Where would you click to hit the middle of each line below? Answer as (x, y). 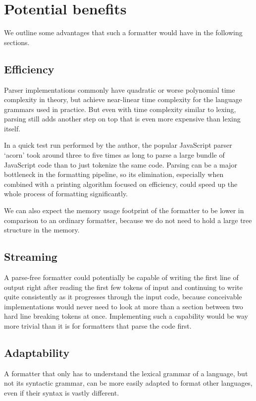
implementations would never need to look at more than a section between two (124, 306)
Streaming (31, 257)
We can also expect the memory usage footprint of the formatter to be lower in (124, 210)
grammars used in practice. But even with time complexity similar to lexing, (120, 109)
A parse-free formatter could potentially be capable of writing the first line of (121, 277)
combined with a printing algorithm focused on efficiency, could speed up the (121, 184)
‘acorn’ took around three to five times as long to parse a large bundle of (114, 155)
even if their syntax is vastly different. (62, 392)
